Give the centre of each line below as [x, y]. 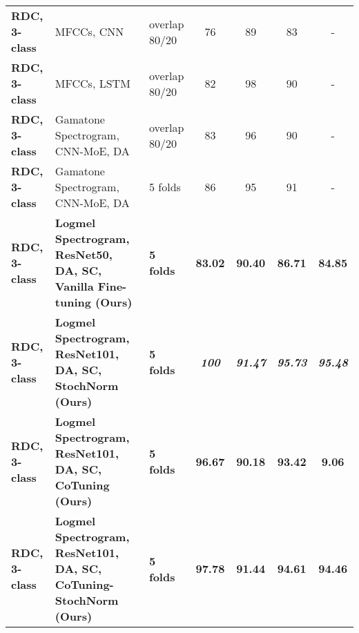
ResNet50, [84, 254]
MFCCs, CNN [89, 31]
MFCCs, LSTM [93, 83]
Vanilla [74, 286]
